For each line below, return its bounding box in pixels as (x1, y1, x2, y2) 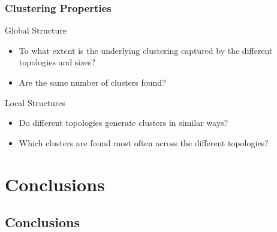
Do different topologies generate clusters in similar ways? (19, 116, 228, 129)
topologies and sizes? (19, 56, 95, 68)
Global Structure (5, 24, 67, 37)
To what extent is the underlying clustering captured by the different (19, 44, 273, 56)
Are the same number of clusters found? (19, 76, 166, 88)
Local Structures (5, 96, 66, 109)
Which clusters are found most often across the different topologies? (19, 136, 269, 149)
